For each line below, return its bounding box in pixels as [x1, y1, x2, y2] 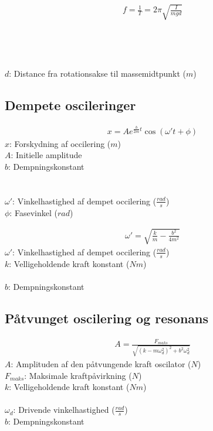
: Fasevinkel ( [9, 206, 58, 218]
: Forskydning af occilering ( [9, 137, 111, 149]
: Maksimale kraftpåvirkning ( [24, 369, 132, 381]
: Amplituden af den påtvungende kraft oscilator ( [11, 357, 191, 370]
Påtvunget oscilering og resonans [5, 309, 209, 327]
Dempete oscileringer [5, 95, 136, 114]
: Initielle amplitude [11, 149, 82, 161]
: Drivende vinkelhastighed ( [13, 403, 115, 416]
